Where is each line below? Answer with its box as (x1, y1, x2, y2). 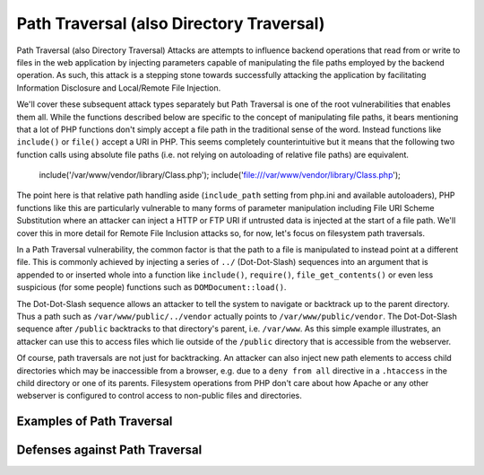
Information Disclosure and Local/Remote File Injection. (16, 82, 221, 93)
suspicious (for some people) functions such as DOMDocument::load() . (16, 282, 287, 293)
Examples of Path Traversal (16, 414, 173, 429)
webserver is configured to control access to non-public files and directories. (16, 391, 302, 401)
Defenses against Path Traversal (16, 443, 203, 458)
